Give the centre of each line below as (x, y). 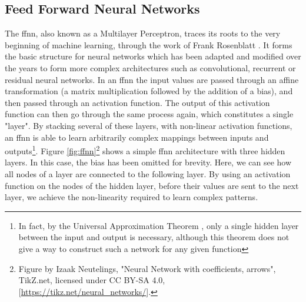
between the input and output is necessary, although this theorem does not (154, 237)
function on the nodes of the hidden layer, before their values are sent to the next (152, 185)
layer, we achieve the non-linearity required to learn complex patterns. (132, 197)
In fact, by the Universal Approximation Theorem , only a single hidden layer (159, 225)
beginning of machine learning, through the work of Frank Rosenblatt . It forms (149, 44)
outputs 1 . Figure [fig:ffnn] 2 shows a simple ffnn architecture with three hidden (145, 150)
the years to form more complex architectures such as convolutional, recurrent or (150, 67)
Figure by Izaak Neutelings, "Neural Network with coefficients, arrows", (147, 268)
